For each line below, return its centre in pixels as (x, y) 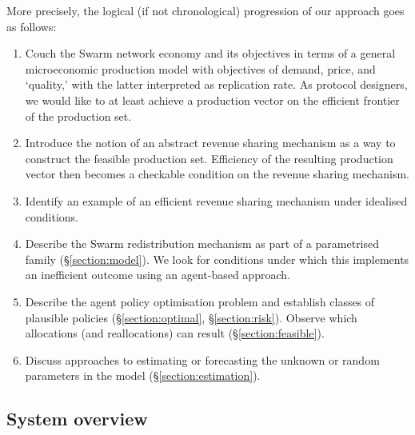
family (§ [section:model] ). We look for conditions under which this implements (217, 259)
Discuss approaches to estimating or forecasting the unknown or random (202, 359)
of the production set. (78, 116)
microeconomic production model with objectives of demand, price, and (200, 68)
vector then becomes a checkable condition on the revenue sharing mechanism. (217, 174)
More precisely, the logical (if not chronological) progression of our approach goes (206, 10)
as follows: (32, 26)
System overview (77, 419)
